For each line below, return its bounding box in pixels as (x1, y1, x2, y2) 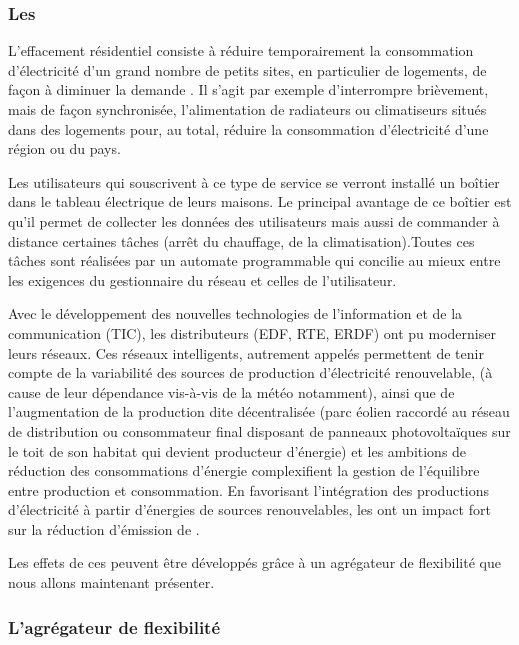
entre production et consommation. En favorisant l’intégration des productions (8, 479, 490, 500)
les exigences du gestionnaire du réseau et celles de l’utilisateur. (8, 269, 397, 290)
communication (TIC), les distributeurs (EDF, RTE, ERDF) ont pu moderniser (8, 322, 496, 343)
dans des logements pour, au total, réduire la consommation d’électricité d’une (8, 118, 489, 139)
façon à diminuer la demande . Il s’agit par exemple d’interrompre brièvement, (8, 79, 489, 100)
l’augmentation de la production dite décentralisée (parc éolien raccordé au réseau (8, 401, 510, 422)
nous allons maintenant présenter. (8, 572, 215, 593)
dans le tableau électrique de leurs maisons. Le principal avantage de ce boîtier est (8, 191, 512, 212)
